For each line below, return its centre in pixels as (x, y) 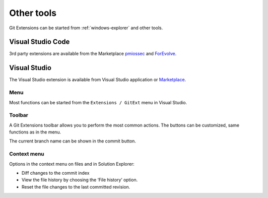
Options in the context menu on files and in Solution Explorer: (72, 164)
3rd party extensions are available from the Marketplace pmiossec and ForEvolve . (93, 54)
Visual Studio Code (39, 42)
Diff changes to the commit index (56, 173)
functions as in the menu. (35, 132)
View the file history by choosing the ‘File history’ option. (80, 180)
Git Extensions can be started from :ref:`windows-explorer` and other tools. (86, 28)
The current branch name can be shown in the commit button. (73, 141)
